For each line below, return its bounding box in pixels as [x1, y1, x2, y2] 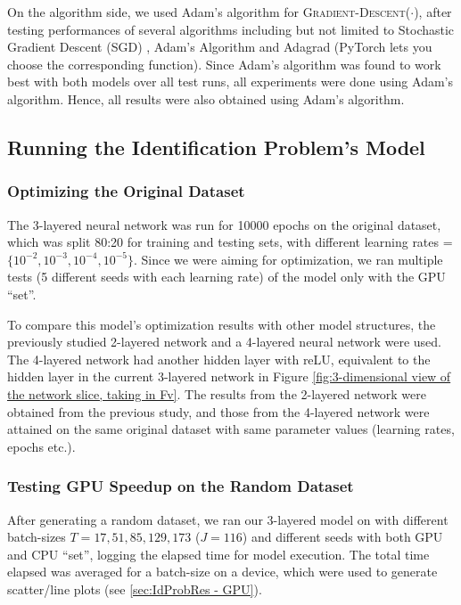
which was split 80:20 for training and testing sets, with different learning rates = [7, 233, 453, 251]
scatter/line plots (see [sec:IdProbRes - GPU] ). [7, 579, 262, 598]
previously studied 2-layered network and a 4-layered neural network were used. [7, 332, 442, 351]
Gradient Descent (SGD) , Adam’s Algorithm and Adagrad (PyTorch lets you [7, 37, 432, 56]
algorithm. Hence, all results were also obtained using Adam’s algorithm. [7, 89, 405, 108]
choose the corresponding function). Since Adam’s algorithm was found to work [7, 54, 441, 73]
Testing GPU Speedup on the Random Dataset [7, 475, 354, 497]
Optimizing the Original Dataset [7, 180, 245, 202]
